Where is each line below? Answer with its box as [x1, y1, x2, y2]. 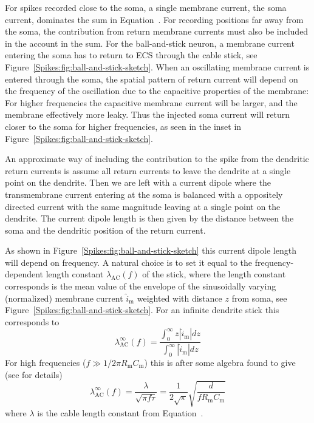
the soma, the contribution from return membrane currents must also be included [5, 25, 309, 38]
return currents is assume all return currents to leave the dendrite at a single [5, 164, 291, 177]
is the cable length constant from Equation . [37, 406, 203, 419]
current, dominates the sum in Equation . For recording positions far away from [5, 13, 304, 25]
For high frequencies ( [5, 356, 86, 368]
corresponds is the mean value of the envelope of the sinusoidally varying [5, 280, 276, 293]
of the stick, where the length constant [142, 268, 286, 280]
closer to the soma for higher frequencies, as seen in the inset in [5, 120, 242, 132]
